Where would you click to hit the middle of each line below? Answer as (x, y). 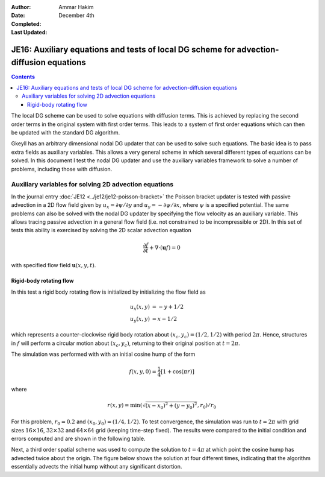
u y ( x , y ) (140, 320)
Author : (21, 7)
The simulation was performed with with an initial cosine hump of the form (103, 354)
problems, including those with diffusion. (62, 169)
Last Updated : (29, 33)
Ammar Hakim (76, 7)
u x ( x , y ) (140, 308)
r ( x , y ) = (118, 405)
